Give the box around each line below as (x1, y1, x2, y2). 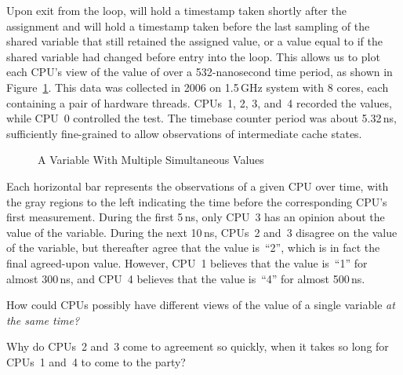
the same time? (6, 311, 80, 328)
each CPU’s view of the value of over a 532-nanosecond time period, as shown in (6, 64, 393, 80)
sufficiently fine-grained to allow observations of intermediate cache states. (6, 125, 362, 141)
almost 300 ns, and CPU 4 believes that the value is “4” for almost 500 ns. (6, 270, 365, 286)
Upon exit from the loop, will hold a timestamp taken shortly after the (6, 2, 347, 18)
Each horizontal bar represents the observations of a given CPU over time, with (6, 177, 389, 194)
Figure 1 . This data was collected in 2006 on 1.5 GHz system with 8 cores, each (6, 78, 389, 95)
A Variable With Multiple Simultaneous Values (38, 151, 264, 168)
